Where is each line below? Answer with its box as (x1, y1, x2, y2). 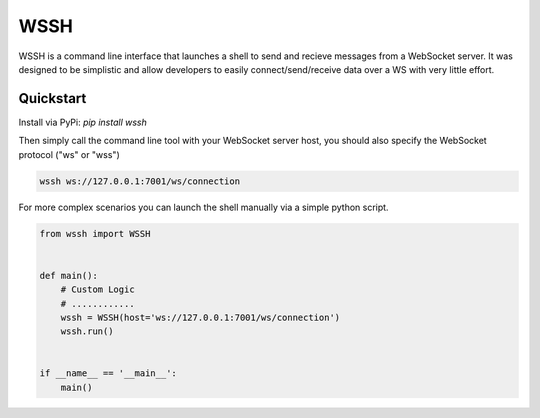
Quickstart (18, 90, 87, 107)
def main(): (39, 270, 99, 281)
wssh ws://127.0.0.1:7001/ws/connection (39, 175, 240, 187)
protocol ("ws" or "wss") (18, 148, 120, 160)
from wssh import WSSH (39, 228, 151, 239)
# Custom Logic (60, 284, 135, 295)
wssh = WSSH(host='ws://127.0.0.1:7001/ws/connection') (60, 311, 341, 323)
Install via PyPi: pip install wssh (18, 116, 147, 128)
